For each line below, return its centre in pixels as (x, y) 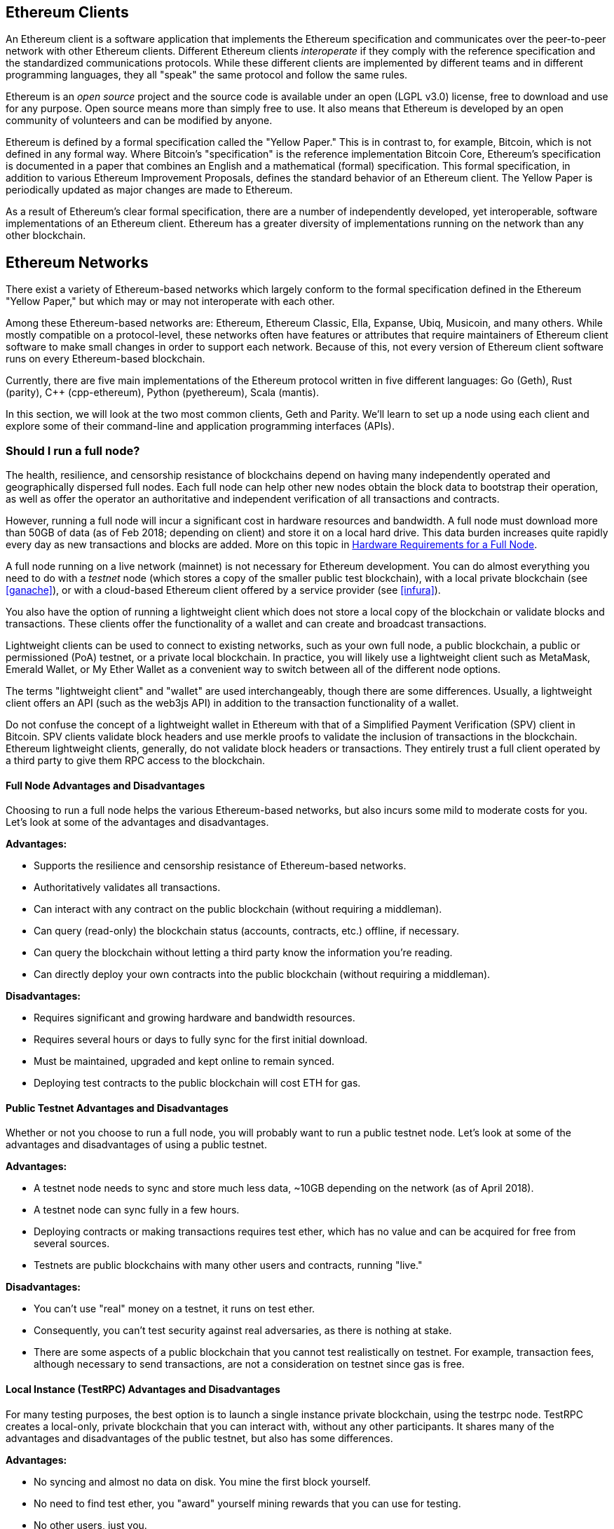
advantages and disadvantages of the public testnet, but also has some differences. (199, 1438)
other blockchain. (46, 236)
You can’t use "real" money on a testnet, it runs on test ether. (175, 1309)
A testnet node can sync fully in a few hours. (137, 1210)
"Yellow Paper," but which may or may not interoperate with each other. (170, 301)
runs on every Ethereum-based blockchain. (105, 359)
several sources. (72, 1244)
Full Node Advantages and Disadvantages (105, 785)
